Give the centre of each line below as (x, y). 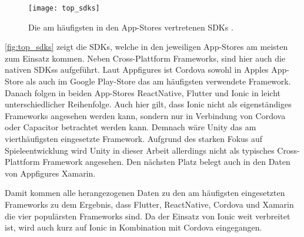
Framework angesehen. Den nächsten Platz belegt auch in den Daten (166, 162)
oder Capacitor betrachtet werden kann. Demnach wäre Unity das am (131, 127)
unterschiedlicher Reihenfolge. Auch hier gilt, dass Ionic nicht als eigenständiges (148, 104)
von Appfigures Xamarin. (50, 173)
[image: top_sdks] (64, 8)
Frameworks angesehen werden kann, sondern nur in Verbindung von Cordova (145, 115)
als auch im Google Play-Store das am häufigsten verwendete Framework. (158, 81)
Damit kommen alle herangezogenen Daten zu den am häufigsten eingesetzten (145, 193)
